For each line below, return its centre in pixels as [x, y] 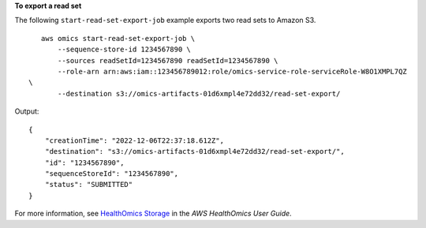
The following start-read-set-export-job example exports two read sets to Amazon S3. [165, 21]
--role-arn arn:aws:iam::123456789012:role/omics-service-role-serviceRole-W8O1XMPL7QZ [233, 71]
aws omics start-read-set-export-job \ [118, 38]
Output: [27, 111]
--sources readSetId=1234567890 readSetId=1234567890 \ [168, 60]
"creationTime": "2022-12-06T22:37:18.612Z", [135, 140]
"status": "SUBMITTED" [89, 185]
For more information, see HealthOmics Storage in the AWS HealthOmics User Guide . [153, 214]
